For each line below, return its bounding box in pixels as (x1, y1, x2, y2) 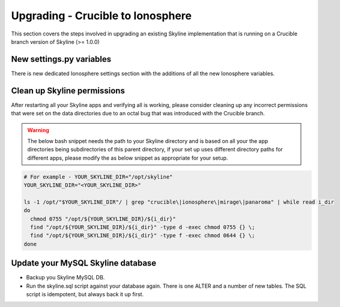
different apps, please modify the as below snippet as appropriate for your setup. (27, 154, 228, 162)
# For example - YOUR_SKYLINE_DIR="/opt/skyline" (23, 173, 173, 180)
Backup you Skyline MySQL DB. (26, 274, 105, 281)
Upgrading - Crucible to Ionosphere (11, 9, 192, 22)
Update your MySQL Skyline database (11, 258, 157, 269)
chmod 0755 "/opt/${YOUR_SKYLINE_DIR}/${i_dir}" (30, 215, 177, 222)
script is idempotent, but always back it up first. (26, 291, 144, 298)
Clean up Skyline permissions (11, 85, 126, 96)
